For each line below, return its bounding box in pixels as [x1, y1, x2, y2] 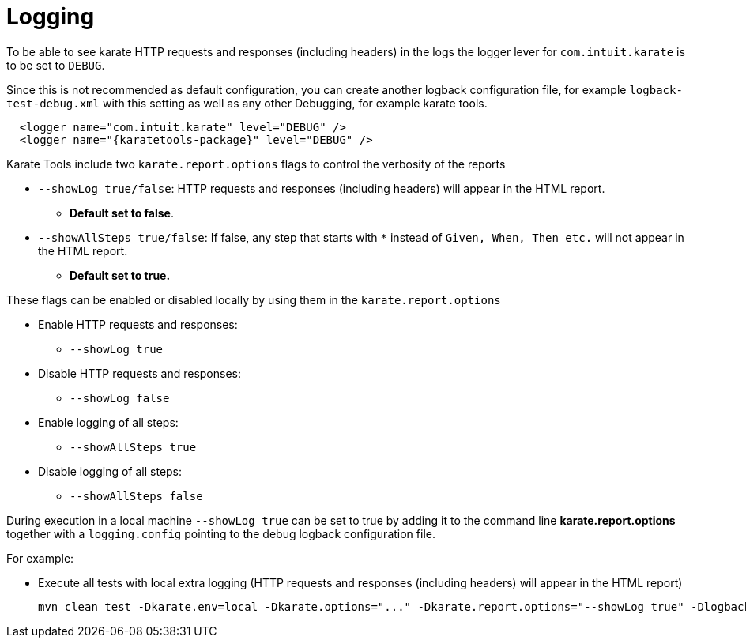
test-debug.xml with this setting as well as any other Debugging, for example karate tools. [6, 96, 488, 110]
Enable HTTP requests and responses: [38, 317, 238, 331]
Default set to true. [70, 268, 171, 282]
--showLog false [70, 391, 170, 405]
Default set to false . [70, 205, 174, 220]
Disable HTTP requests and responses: [38, 366, 241, 380]
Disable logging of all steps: [38, 464, 183, 478]
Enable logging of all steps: [38, 415, 179, 429]
